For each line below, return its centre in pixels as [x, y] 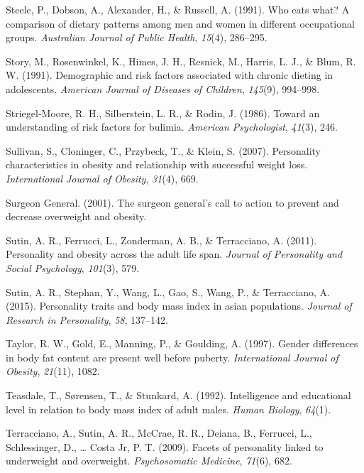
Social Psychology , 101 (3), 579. [73, 267]
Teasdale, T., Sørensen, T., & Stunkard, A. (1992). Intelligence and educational [178, 395]
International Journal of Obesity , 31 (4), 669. [102, 178]
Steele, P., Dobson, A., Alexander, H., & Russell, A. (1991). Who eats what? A [178, 9]
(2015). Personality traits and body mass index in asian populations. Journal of [179, 306]
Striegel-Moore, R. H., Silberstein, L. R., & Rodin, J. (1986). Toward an [163, 113]
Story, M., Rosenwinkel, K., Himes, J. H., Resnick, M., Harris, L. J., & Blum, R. [181, 61]
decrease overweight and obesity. [76, 216]
